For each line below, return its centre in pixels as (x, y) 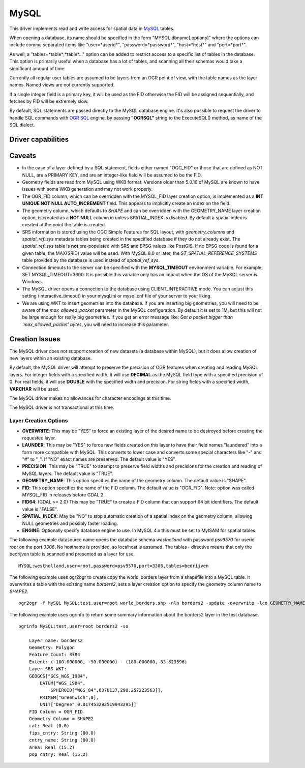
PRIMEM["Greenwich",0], (69, 697)
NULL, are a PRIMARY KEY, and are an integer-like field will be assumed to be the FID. (112, 175)
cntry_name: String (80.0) (63, 740)
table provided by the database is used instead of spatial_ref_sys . (91, 260)
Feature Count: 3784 (54, 655)
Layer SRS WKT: (48, 669)
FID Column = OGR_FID (56, 712)
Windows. (33, 282)
